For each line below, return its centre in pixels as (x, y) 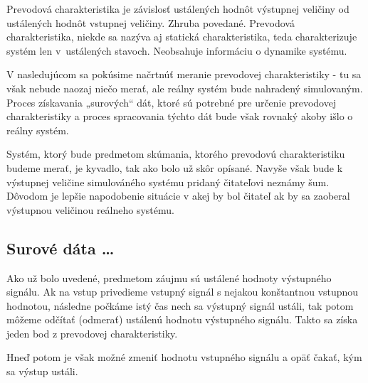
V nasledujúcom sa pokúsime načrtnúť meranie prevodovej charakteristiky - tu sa (184, 74)
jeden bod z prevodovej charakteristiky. (92, 333)
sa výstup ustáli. (42, 371)
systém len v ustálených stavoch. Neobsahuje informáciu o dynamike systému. (177, 50)
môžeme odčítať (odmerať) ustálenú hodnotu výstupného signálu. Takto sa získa (182, 319)
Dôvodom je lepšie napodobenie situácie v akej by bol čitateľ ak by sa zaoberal (178, 196)
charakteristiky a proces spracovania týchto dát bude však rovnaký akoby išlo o (180, 116)
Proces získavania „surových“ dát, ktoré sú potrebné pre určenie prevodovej (172, 102)
